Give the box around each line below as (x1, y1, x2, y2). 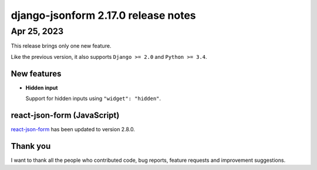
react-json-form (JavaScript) (11, 110, 120, 120)
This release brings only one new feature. (11, 42, 112, 49)
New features (11, 68, 62, 79)
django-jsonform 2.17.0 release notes (11, 9, 196, 22)
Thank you (11, 141, 51, 151)
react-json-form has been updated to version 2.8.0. (11, 125, 135, 132)
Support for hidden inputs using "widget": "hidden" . (25, 95, 161, 102)
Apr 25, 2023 (11, 26, 64, 36)
